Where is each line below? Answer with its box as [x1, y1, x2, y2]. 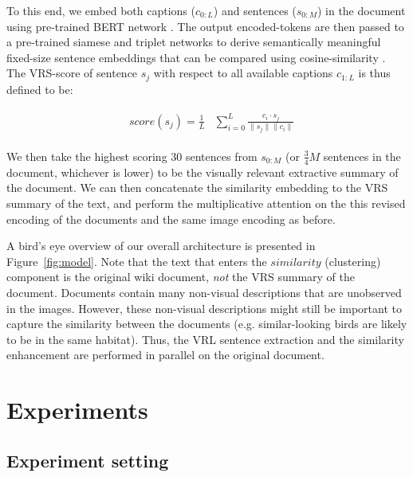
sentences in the [323, 147, 401, 164]
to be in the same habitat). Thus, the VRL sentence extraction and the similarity [6, 330, 404, 347]
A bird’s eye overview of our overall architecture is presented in [6, 237, 316, 254]
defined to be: [6, 80, 73, 97]
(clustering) [324, 252, 381, 269]
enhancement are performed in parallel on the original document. [6, 346, 324, 363]
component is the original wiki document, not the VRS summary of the [6, 268, 355, 285]
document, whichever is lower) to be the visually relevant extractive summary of [6, 163, 399, 180]
